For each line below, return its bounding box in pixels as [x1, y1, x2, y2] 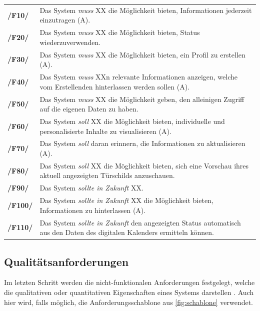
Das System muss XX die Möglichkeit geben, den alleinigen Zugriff [39, 93, 244, 104]
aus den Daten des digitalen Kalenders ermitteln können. [39, 227, 214, 237]
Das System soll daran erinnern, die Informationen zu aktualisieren [39, 138, 245, 148]
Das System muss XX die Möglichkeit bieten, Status [39, 27, 200, 37]
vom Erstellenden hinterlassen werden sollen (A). [39, 81, 190, 91]
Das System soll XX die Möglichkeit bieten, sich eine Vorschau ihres [39, 160, 249, 170]
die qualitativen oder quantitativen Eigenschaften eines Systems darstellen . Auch [4, 287, 254, 297]
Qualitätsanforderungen [4, 253, 129, 269]
